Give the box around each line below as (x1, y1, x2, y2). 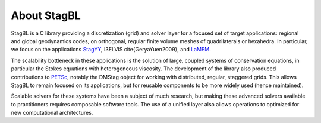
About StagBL (11, 9, 81, 22)
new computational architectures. (11, 109, 93, 116)
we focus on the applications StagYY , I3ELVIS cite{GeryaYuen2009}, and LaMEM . (11, 46, 211, 53)
